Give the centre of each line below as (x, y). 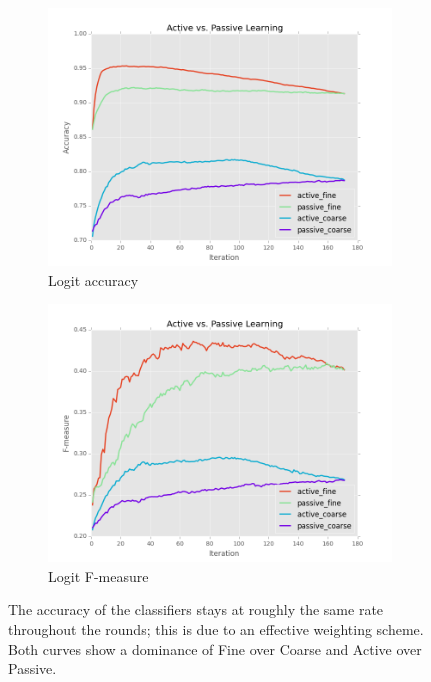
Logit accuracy (93, 279)
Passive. (32, 668)
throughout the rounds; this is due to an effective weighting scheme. (216, 628)
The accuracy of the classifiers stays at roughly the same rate (196, 609)
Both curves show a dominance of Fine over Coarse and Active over (215, 648)
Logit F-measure (98, 575)
